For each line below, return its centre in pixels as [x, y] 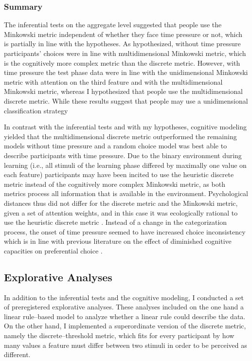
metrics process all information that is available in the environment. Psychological [126, 193]
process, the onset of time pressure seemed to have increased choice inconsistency [125, 231]
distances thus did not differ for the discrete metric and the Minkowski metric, [121, 203]
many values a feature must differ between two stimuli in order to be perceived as [126, 345]
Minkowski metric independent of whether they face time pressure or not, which [123, 34]
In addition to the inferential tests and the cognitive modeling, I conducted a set [124, 297]
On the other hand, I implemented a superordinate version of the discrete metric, [125, 326]
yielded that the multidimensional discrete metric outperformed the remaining [120, 136]
